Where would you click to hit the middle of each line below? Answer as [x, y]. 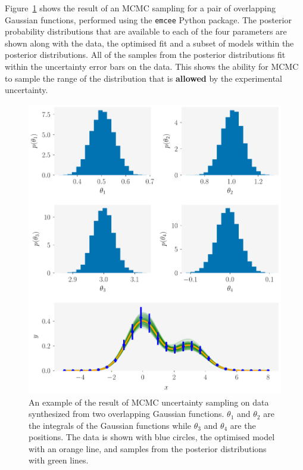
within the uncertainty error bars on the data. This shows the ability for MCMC [152, 67]
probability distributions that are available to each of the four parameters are [146, 31]
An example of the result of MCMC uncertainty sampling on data [149, 402]
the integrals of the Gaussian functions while [110, 425]
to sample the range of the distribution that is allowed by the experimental [144, 78]
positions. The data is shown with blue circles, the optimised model [152, 437]
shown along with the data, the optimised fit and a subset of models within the [149, 43]
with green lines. [59, 460]
